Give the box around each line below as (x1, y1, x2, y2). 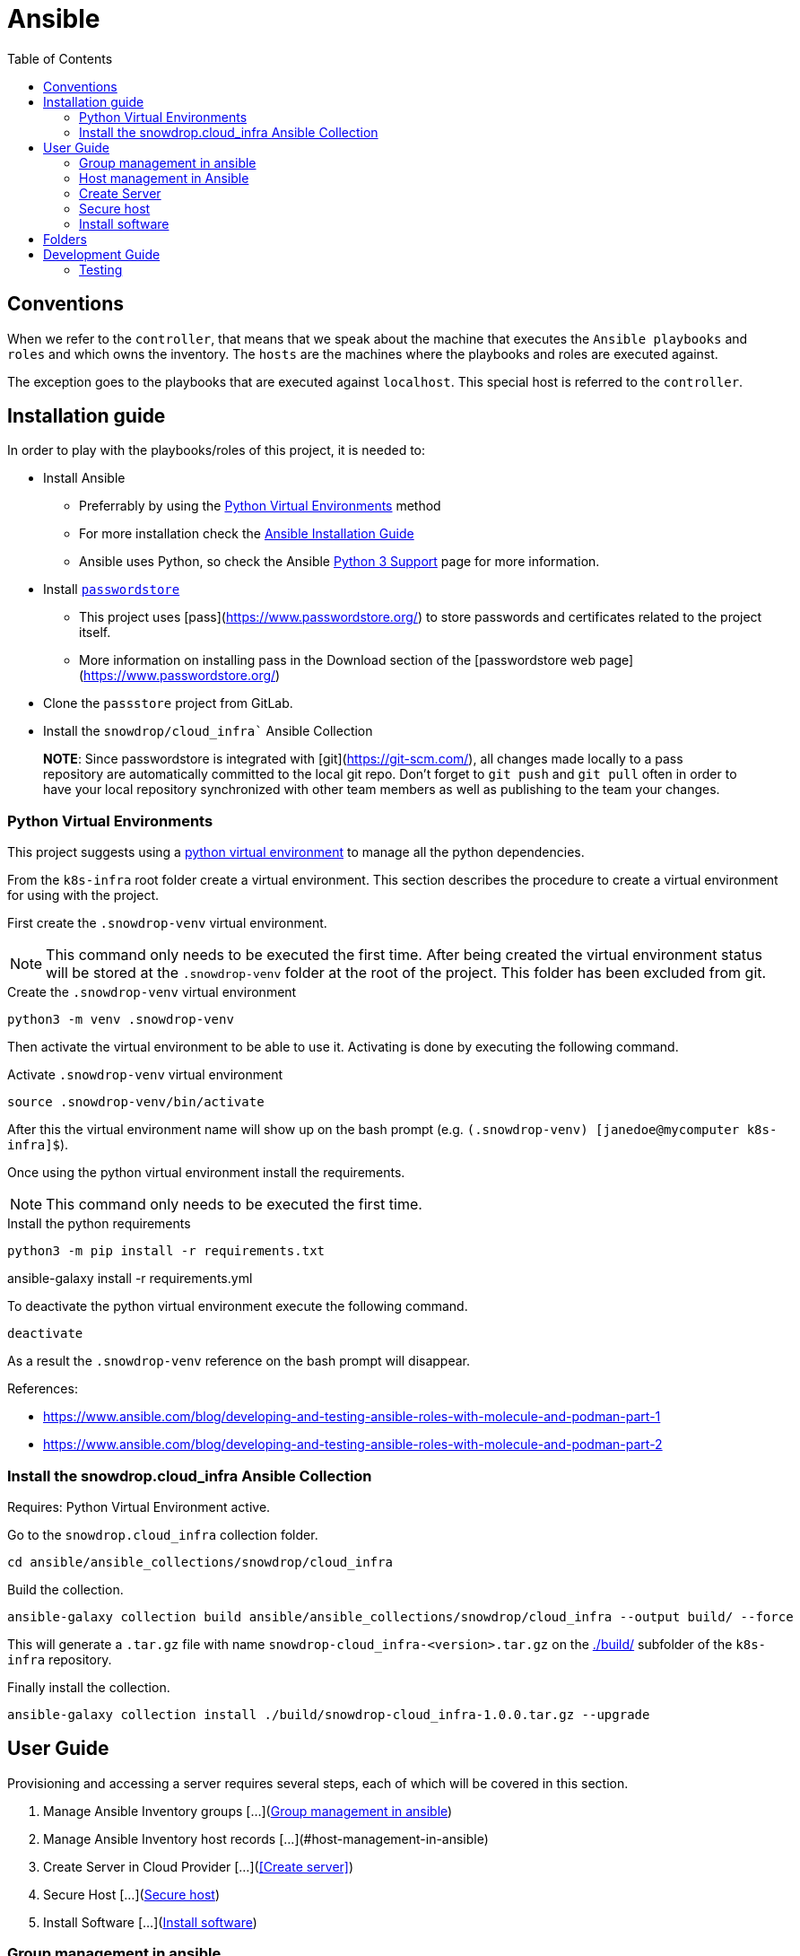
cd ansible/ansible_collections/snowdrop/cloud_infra (7, 1554, 393, 1569)
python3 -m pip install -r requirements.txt (7, 1244, 326, 1259)
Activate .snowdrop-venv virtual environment (7, 1067, 283, 1083)
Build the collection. (7, 1581, 124, 1597)
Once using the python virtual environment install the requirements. (7, 1165, 405, 1181)
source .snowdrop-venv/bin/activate (7, 1095, 265, 1110)
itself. (79, 624, 111, 641)
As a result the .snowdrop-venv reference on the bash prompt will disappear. (7, 1353, 470, 1369)
